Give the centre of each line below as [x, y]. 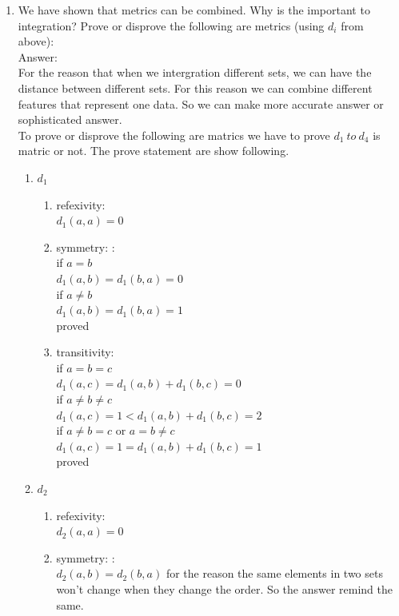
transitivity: [85, 352]
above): [36, 41]
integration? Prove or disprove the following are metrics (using [171, 25]
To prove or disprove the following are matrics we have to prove [174, 135]
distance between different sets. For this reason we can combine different [195, 87]
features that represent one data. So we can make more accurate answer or [201, 103]
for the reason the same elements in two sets [274, 573]
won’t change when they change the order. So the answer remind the [224, 589]
